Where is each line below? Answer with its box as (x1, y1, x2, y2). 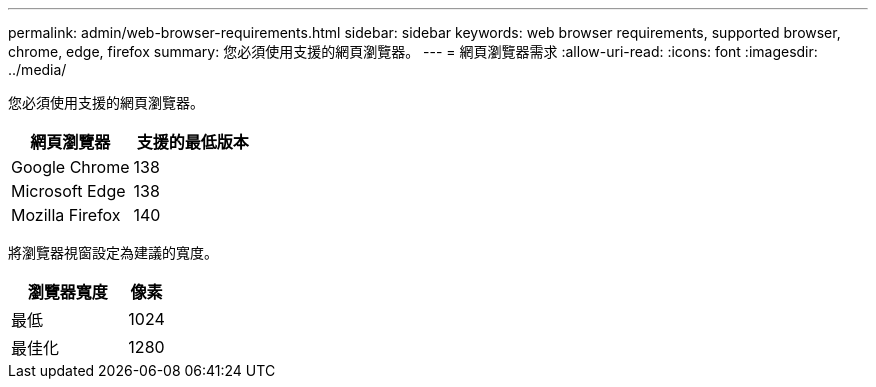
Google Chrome (11, 157, 130, 177)
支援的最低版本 (136, 132, 249, 152)
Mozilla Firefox (11, 205, 121, 225)
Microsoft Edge (11, 181, 126, 201)
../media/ (8, 61, 67, 78)
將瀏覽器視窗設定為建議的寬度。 (8, 244, 218, 261)
